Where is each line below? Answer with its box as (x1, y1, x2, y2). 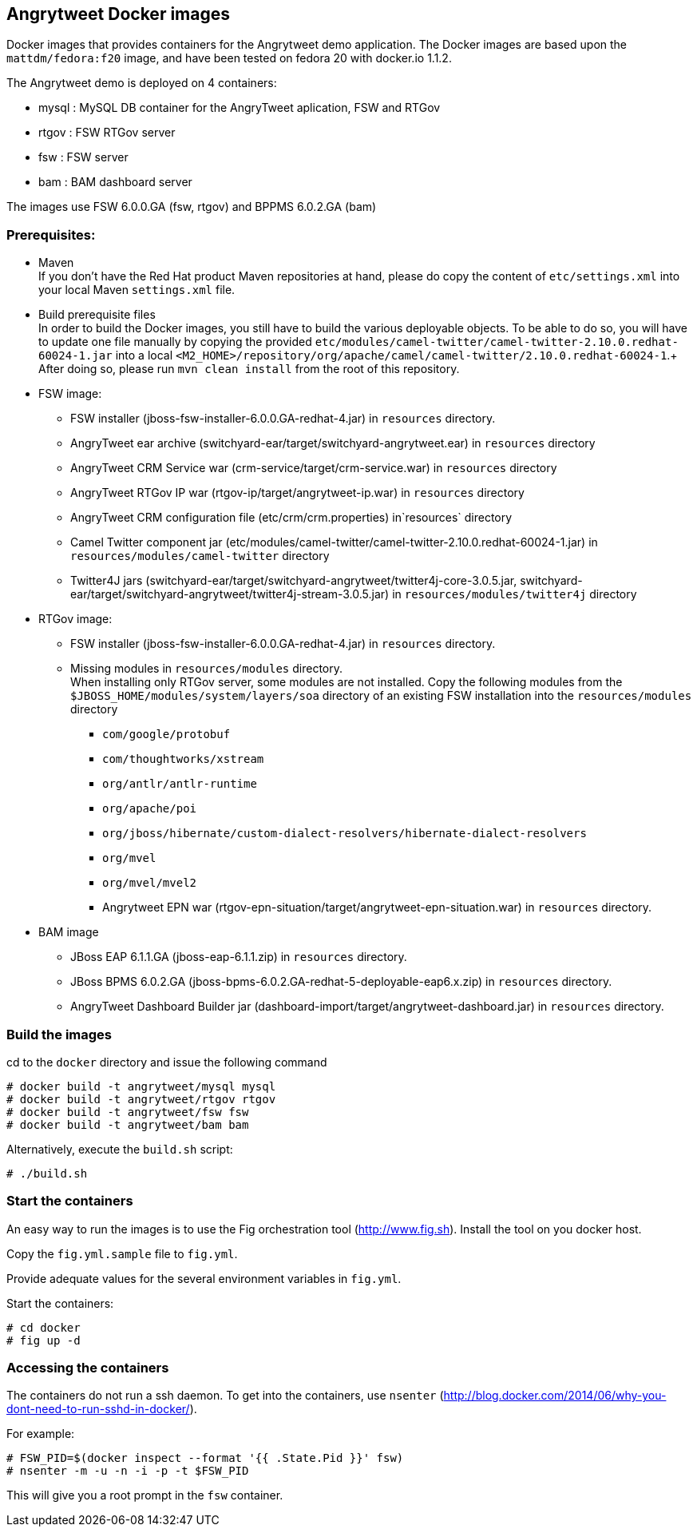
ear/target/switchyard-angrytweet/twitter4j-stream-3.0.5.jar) (70, 587, 390, 602)
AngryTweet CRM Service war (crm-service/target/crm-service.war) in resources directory (70, 461, 557, 475)
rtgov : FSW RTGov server (38, 125, 176, 140)
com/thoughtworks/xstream (102, 753, 264, 766)
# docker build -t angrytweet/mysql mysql (6, 1079, 276, 1093)
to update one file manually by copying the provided (38, 335, 312, 349)
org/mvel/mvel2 (102, 876, 197, 890)
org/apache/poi (102, 802, 197, 816)
